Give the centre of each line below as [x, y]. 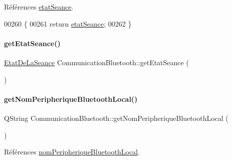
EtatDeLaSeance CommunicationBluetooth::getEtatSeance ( [96, 62]
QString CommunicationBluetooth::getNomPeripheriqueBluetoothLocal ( [116, 118]
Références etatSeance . [39, 7]
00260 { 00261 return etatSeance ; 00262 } [68, 23]
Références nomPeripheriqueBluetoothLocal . [72, 152]
